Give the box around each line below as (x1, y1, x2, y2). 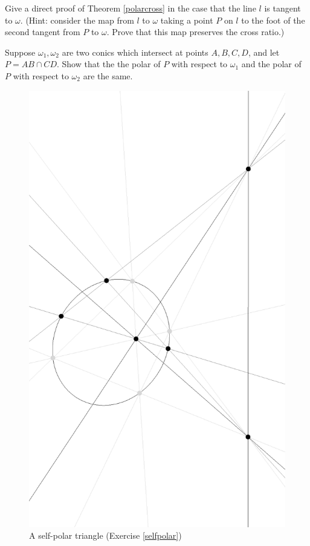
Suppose (5, 45, 36, 58)
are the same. (83, 69, 133, 82)
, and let (248, 45, 280, 58)
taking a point (160, 13, 213, 26)
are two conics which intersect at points (62, 45, 208, 58)
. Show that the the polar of (56, 58, 161, 70)
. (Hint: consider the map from (20, 13, 134, 26)
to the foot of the (241, 13, 305, 26)
